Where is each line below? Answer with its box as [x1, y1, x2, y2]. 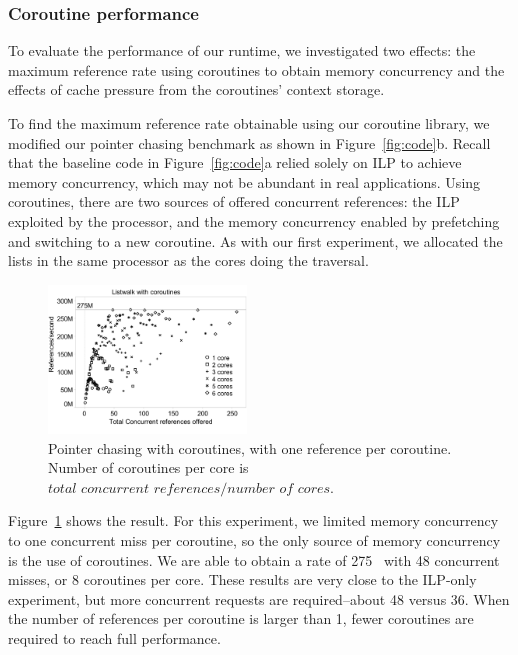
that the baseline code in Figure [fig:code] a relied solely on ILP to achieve [8, 152, 462, 173]
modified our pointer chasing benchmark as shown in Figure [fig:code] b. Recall [8, 132, 491, 153]
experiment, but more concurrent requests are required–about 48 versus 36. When [8, 588, 510, 609]
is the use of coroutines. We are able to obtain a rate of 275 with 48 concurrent [8, 549, 500, 570]
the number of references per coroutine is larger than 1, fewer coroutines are [8, 608, 474, 629]
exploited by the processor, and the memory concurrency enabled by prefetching [8, 210, 500, 231]
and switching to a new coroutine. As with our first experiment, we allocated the [8, 230, 503, 251]
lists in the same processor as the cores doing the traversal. [8, 250, 369, 271]
